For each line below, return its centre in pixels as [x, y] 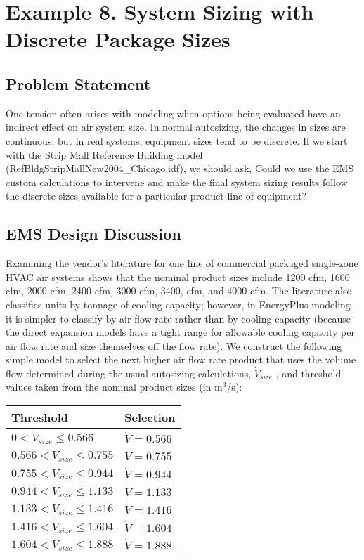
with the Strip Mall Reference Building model [104, 154]
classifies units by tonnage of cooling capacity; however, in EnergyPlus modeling [178, 304]
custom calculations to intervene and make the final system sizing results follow [177, 182]
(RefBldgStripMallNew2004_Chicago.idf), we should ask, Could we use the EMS [180, 168]
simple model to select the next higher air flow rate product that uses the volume [181, 359]
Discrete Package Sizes [118, 39]
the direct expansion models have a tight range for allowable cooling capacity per [180, 332]
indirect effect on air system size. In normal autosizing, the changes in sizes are [176, 127]
